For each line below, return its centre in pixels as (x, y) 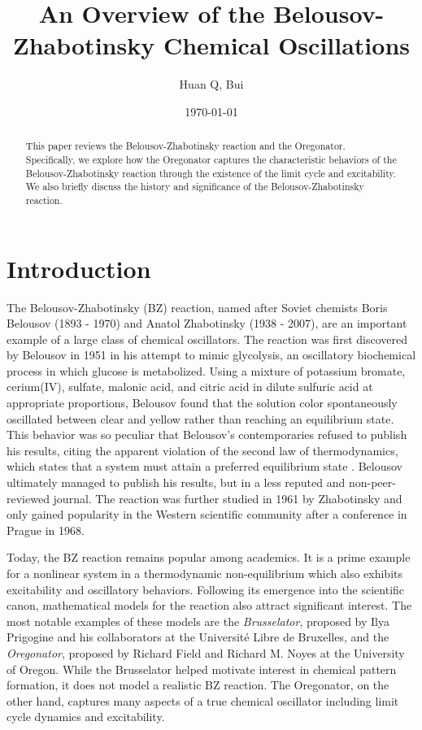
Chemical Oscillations (286, 45)
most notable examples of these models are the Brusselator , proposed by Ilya (198, 621)
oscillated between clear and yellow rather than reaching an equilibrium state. (200, 418)
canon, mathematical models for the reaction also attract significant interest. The (209, 605)
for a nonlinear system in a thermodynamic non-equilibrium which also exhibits (205, 574)
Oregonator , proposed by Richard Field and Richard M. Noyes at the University (206, 652)
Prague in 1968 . (46, 530)
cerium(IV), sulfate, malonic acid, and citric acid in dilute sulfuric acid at (190, 387)
